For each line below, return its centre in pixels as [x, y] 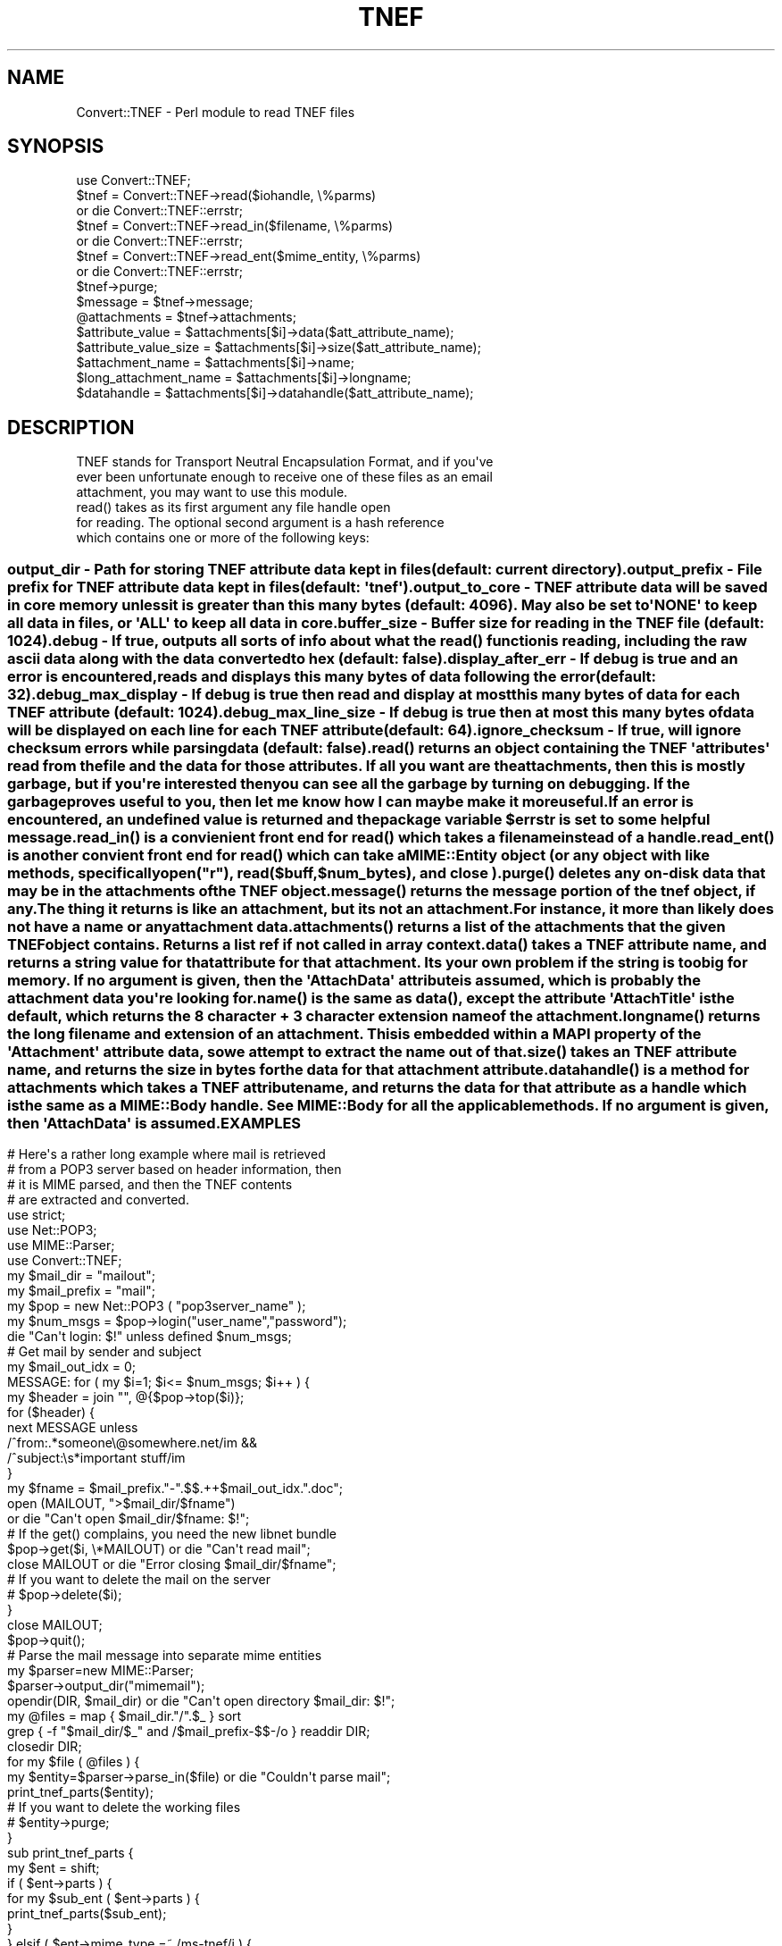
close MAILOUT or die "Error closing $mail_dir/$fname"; [172, 1564]
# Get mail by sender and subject [104, 1352]
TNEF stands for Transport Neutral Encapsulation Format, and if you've [285, 462]
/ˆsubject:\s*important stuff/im [96, 1458]
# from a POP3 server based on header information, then [175, 1170]
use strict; [37, 1215]
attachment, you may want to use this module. [212, 492]
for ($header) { [51, 1413]
